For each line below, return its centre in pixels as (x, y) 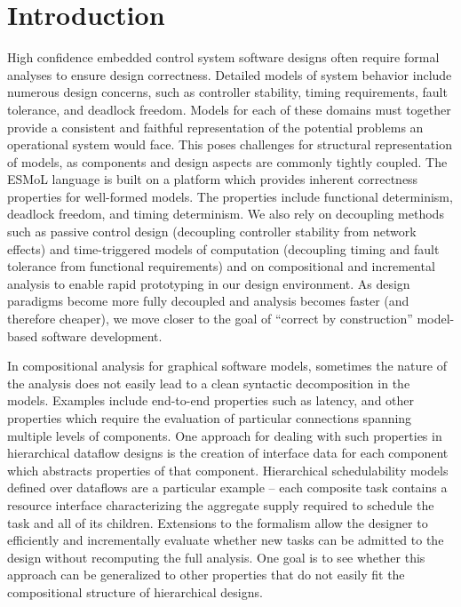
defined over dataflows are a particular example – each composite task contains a (227, 487)
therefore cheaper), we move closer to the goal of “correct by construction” (210, 319)
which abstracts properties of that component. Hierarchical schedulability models (228, 470)
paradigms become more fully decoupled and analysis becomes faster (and (208, 301)
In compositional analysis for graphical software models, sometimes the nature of (227, 366)
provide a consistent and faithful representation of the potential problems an (215, 127)
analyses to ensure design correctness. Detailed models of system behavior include (230, 74)
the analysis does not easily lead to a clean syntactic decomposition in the (209, 383)
